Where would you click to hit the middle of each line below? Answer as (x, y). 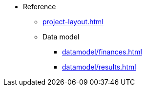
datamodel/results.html (99, 67)
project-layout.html (73, 22)
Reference (40, 7)
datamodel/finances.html (102, 52)
